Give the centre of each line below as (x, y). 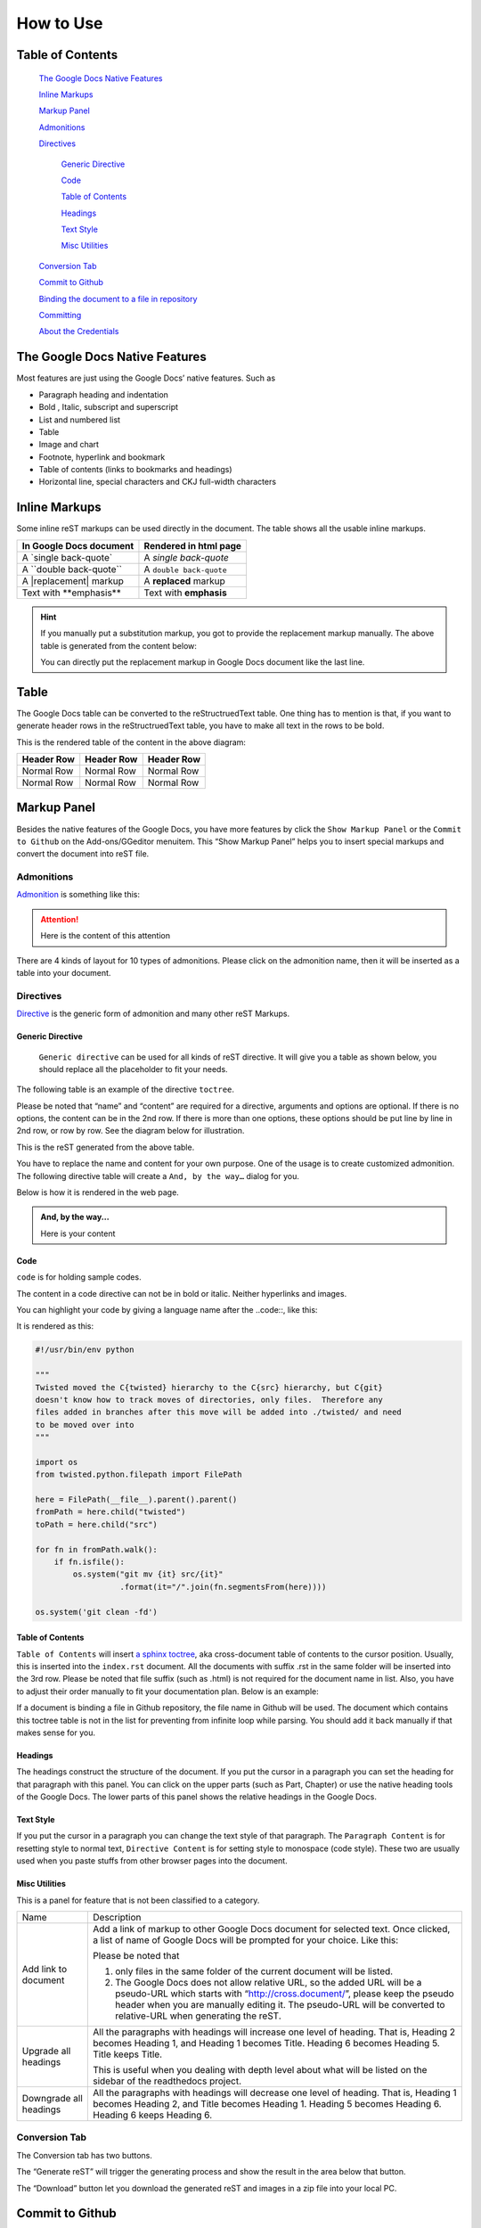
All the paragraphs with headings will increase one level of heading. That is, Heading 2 (274, 2032)
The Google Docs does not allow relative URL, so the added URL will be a (269, 1983)
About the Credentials (79, 332)
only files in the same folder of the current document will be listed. (254, 1971)
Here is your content (78, 1233)
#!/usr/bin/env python (85, 1350)
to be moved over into (85, 1425)
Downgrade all (53, 2099)
